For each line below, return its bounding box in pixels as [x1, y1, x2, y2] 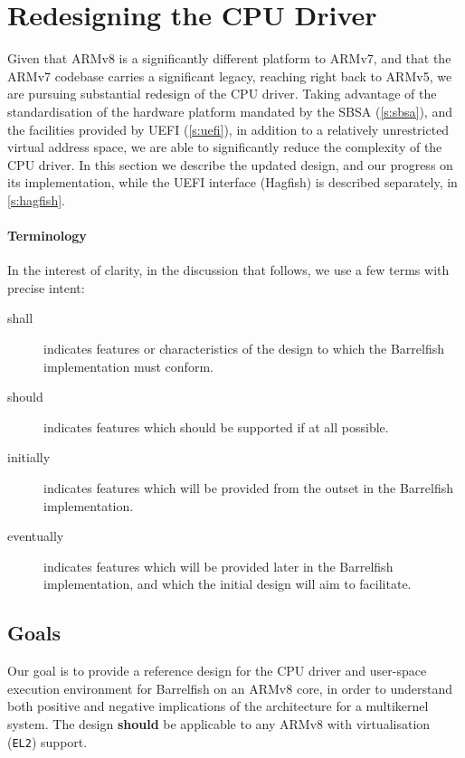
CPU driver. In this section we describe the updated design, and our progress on [7, 155, 453, 174]
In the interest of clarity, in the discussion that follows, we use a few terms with [7, 261, 450, 280]
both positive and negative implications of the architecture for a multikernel [7, 696, 429, 715]
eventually [7, 526, 64, 545]
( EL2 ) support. [7, 732, 88, 751]
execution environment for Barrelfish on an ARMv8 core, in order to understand [7, 678, 453, 697]
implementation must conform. [43, 356, 214, 375]
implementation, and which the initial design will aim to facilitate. [43, 574, 412, 593]
